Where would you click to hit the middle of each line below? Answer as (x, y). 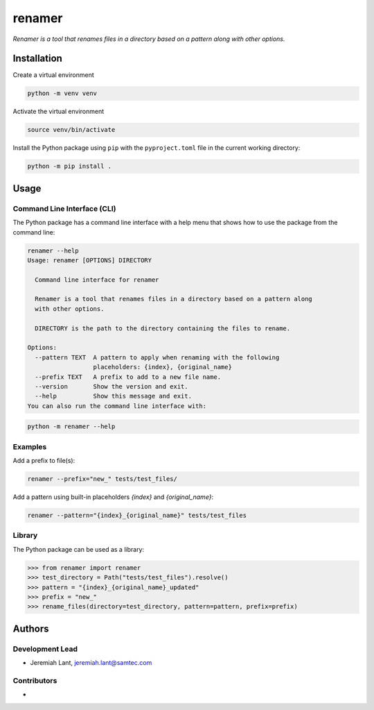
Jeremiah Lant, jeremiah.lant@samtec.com (91, 663)
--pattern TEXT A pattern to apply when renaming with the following (157, 357)
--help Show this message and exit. (113, 396)
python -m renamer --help (71, 426)
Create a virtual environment (54, 75)
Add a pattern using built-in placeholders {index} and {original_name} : (113, 497)
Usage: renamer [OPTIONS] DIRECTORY (90, 260)
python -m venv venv (62, 93)
